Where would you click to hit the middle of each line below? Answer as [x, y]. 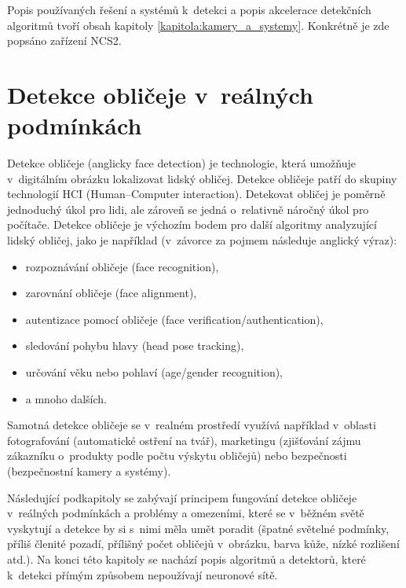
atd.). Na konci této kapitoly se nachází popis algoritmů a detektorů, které [187, 559]
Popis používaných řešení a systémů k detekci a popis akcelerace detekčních [189, 9]
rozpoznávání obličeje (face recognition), [122, 266]
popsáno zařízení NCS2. [64, 40]
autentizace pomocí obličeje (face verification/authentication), [174, 319]
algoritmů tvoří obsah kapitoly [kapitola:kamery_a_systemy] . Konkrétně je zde [198, 25]
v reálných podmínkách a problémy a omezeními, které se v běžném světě [186, 513]
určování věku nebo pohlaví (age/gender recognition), [154, 372]
